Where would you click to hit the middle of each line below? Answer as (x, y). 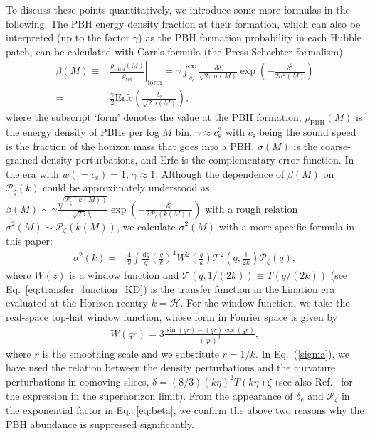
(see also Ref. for (314, 381)
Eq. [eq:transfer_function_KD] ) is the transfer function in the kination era (170, 288)
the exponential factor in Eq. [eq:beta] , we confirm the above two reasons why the (185, 410)
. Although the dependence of (220, 173)
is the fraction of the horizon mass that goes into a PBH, (130, 145)
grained (22, 160)
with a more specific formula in (287, 226)
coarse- (335, 145)
